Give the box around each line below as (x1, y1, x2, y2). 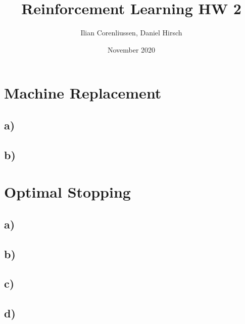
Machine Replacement (4, 82, 162, 103)
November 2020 (107, 44, 156, 55)
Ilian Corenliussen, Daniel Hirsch (80, 27, 182, 38)
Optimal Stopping (4, 181, 131, 202)
